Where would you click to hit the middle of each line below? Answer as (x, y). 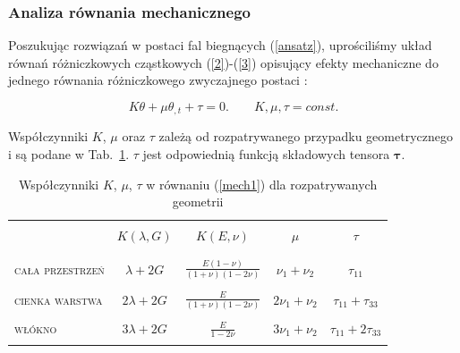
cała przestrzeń (60, 269)
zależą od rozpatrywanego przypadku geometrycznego (306, 136)
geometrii (198, 202)
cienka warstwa (59, 299)
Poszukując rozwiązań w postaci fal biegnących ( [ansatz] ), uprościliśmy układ (220, 45)
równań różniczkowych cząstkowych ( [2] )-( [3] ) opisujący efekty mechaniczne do (223, 62)
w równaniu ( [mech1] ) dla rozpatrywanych (262, 184)
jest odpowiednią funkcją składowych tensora (266, 154)
